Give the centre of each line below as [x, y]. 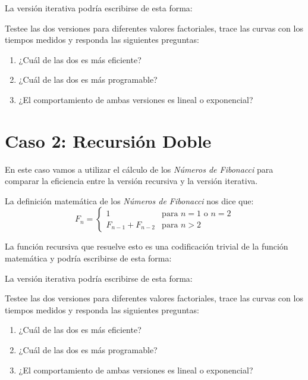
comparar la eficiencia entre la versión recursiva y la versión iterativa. [131, 181]
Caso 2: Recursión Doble [108, 140]
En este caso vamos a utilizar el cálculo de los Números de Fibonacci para [139, 169]
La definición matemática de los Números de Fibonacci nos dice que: [129, 200]
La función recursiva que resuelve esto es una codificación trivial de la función [147, 246]
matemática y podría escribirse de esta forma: [88, 258]
